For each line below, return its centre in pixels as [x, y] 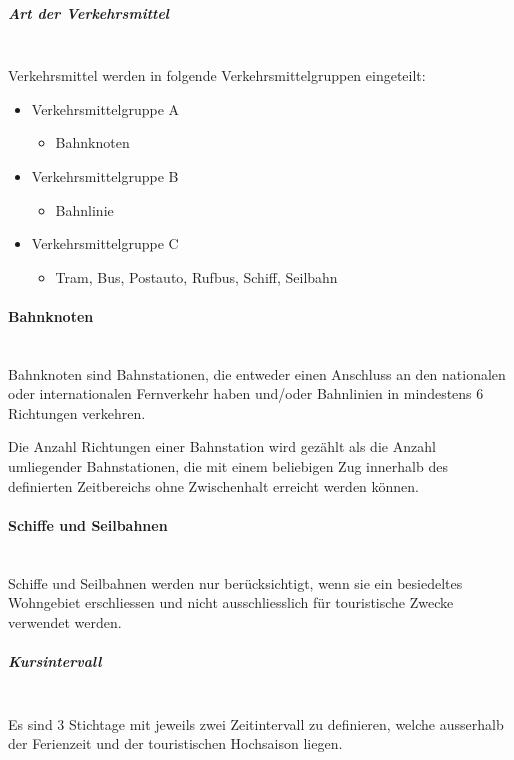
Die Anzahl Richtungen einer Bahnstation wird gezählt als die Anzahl [222, 446]
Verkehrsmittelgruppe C [105, 243]
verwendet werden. [65, 621]
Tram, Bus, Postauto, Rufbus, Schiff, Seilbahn [196, 276]
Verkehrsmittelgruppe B [105, 175]
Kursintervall [55, 661]
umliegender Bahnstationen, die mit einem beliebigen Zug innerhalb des [228, 466]
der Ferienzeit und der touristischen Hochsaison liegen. [175, 743]
